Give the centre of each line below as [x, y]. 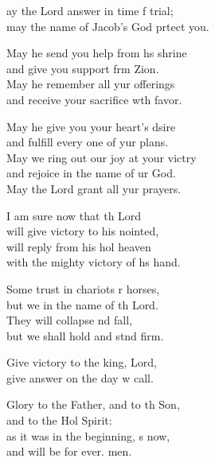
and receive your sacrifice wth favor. [94, 99]
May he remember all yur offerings [91, 84]
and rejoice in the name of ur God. [91, 173]
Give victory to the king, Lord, [82, 362]
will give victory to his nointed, [83, 231]
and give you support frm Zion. [83, 68]
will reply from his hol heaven [79, 246]
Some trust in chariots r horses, [83, 288]
